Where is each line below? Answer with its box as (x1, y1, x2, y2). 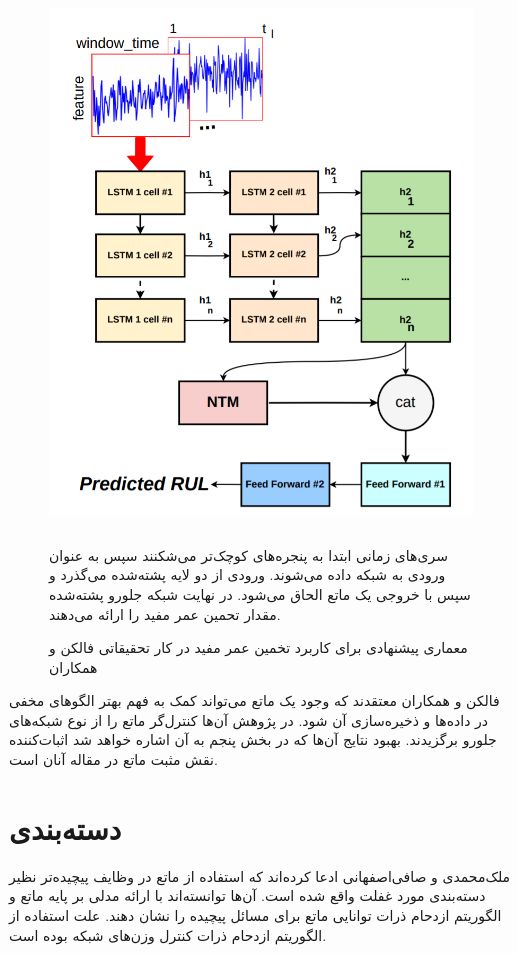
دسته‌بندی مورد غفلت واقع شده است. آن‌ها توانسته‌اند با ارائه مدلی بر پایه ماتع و (9, 885, 486, 906)
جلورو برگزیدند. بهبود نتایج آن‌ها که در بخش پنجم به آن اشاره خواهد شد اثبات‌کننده (9, 729, 497, 750)
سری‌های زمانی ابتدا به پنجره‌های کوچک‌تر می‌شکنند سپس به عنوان (49, 544, 448, 565)
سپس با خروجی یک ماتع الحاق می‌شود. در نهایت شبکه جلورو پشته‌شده (49, 583, 471, 604)
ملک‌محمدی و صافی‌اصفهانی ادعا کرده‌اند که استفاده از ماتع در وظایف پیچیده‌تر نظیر (9, 865, 511, 886)
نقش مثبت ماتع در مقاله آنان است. (9, 749, 218, 770)
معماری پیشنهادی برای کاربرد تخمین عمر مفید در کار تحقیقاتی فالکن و (49, 637, 468, 658)
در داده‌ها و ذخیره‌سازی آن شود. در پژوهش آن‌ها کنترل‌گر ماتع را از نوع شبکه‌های (9, 709, 489, 730)
